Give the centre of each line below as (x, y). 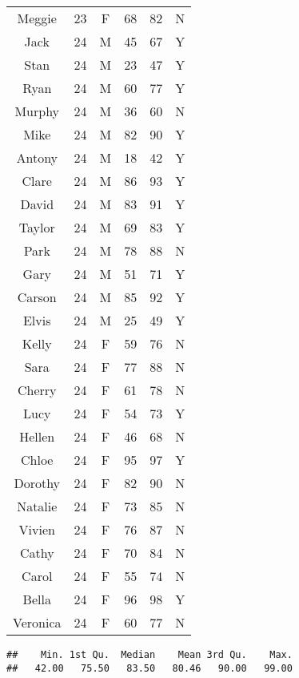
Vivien (37, 529)
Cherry (37, 390)
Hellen (37, 436)
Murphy (37, 111)
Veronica (37, 622)
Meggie (37, 18)
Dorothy (37, 483)
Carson (37, 297)
